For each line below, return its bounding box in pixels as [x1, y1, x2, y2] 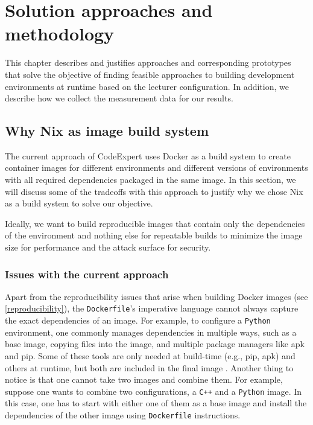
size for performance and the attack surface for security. [5, 241, 211, 254]
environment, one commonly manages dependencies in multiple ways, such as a [5, 325, 297, 338]
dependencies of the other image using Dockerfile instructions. [5, 408, 241, 421]
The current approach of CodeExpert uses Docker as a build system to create [5, 149, 291, 162]
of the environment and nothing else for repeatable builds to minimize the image [5, 229, 303, 241]
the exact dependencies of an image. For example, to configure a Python [5, 314, 271, 327]
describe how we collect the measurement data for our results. [5, 92, 233, 104]
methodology [5, 21, 115, 46]
